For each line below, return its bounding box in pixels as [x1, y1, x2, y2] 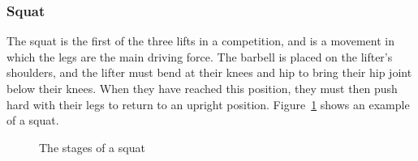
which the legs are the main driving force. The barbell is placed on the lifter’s [6, 48, 393, 65]
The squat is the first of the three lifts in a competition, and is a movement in [6, 32, 394, 49]
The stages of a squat [39, 138, 145, 155]
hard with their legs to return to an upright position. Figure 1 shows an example [6, 95, 410, 112]
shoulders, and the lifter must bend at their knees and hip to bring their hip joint [6, 64, 412, 81]
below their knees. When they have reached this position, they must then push [6, 80, 398, 96]
